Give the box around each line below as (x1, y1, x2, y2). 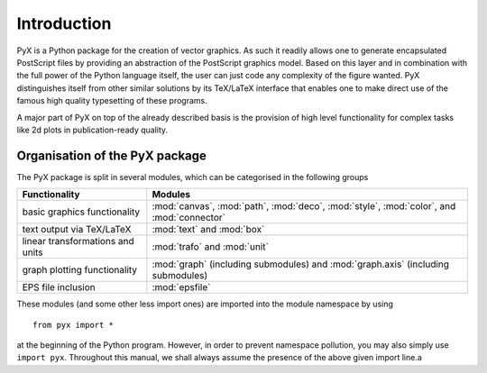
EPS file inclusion (22, 281, 96, 294)
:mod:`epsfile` (152, 281, 211, 294)
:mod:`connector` (152, 212, 225, 224)
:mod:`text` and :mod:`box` (152, 223, 265, 236)
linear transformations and (22, 235, 134, 248)
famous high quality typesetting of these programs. (16, 96, 207, 106)
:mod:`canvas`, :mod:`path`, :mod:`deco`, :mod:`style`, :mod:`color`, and (152, 200, 456, 213)
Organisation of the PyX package (16, 148, 207, 163)
